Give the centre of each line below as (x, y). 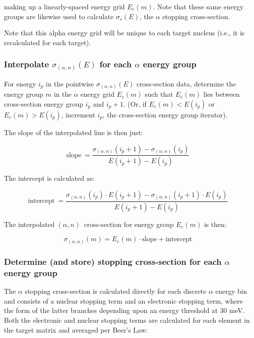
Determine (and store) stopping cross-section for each (113, 261)
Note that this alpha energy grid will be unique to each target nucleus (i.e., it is (124, 33)
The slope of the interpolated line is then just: (74, 132)
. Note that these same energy (198, 6)
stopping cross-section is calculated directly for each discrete (116, 291)
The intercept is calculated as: (49, 178)
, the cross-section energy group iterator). (165, 114)
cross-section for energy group (129, 224)
